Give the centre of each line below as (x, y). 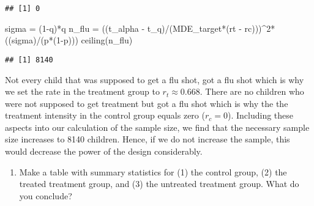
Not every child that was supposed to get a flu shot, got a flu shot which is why (155, 79)
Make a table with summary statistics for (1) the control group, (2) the (153, 171)
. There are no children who (252, 91)
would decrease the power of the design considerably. (104, 151)
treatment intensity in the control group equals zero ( (105, 115)
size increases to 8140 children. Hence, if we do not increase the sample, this (148, 139)
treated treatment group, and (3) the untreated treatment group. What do (159, 184)
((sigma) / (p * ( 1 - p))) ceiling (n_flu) (69, 40)
